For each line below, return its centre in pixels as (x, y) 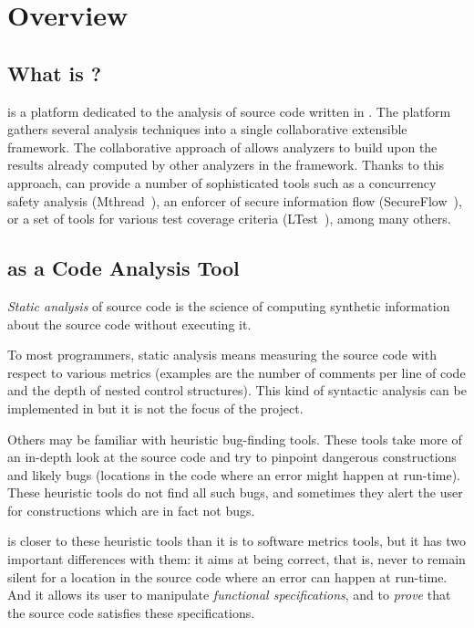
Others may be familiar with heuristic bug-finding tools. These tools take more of (235, 439)
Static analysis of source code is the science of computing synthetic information (229, 305)
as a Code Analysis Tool (124, 268)
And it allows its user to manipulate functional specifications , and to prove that (229, 595)
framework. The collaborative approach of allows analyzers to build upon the (222, 147)
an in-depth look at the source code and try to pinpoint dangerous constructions (232, 457)
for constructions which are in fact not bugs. (131, 510)
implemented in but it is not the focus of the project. (155, 408)
